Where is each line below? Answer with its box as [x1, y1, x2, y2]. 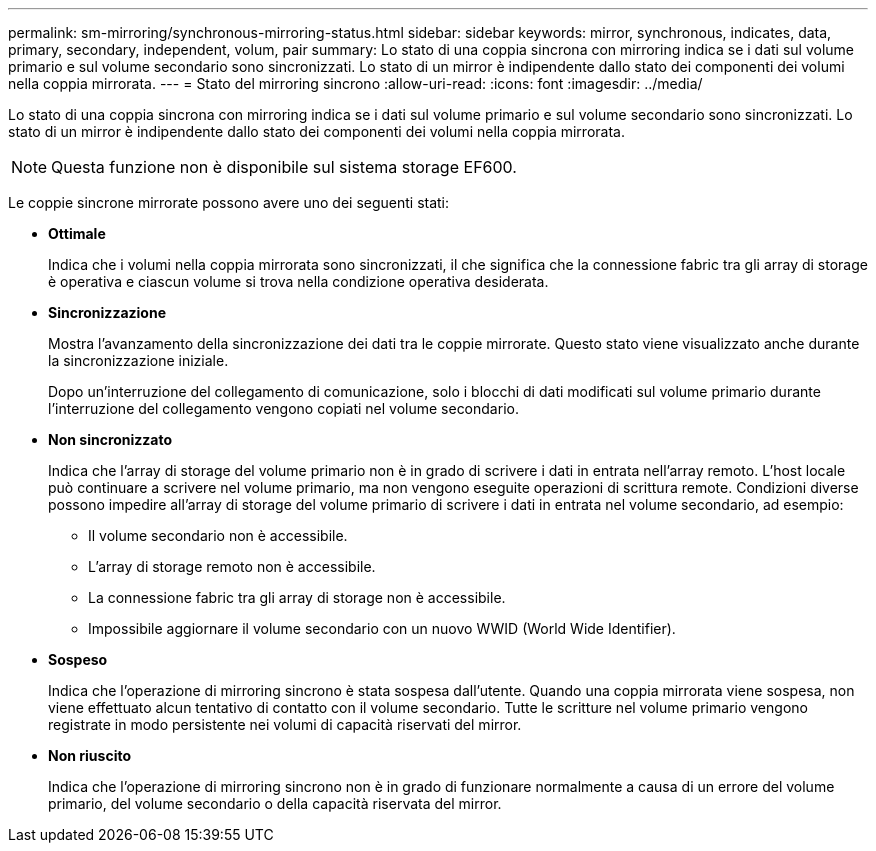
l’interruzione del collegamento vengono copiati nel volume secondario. [48, 400, 519, 417]
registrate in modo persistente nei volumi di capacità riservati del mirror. [48, 716, 522, 733]
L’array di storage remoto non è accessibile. [88, 558, 376, 575]
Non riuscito [48, 747, 132, 764]
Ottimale [48, 225, 106, 242]
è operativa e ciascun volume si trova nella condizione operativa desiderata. [48, 273, 549, 290]
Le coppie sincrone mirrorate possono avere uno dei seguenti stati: [8, 194, 450, 211]
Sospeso [48, 651, 108, 668]
